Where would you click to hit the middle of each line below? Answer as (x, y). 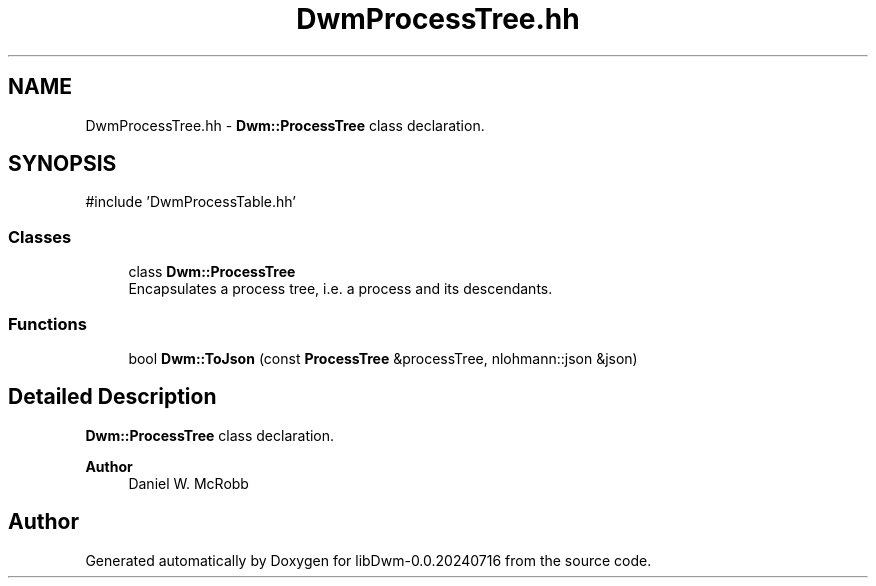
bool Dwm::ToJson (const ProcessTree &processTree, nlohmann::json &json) (383, 358)
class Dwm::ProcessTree (212, 272)
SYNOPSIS (62, 164)
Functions (47, 323)
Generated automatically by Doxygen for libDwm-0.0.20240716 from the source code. (368, 560)
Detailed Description (112, 397)
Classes (40, 236)
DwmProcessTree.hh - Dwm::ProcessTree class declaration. (285, 125)
